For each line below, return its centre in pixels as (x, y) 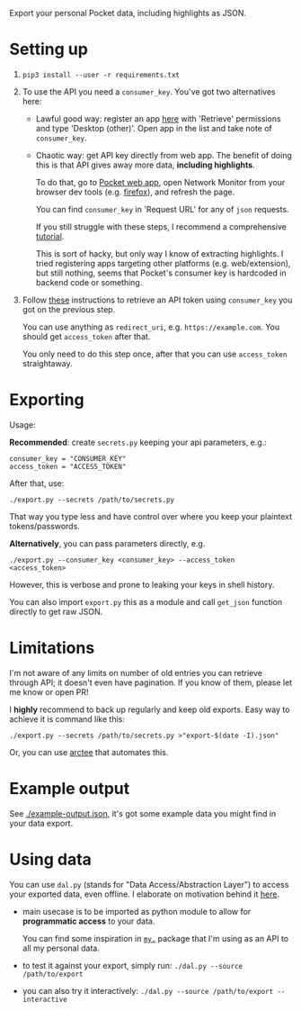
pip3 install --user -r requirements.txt (101, 75)
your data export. (41, 823)
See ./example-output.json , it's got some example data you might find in (143, 813)
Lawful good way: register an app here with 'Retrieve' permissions (158, 118)
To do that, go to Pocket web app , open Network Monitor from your (160, 182)
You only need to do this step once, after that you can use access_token (155, 354)
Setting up (49, 50)
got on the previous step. (69, 309)
